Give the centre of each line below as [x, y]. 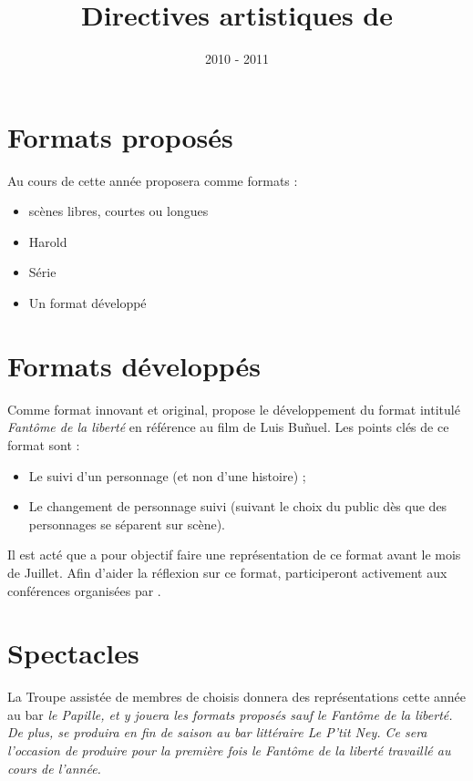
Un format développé [87, 303]
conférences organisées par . [84, 590]
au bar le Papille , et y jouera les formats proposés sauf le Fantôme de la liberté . [230, 714]
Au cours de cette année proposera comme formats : [153, 180]
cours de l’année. [54, 768]
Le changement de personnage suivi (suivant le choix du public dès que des [238, 506]
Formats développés [134, 365]
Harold [48, 241]
